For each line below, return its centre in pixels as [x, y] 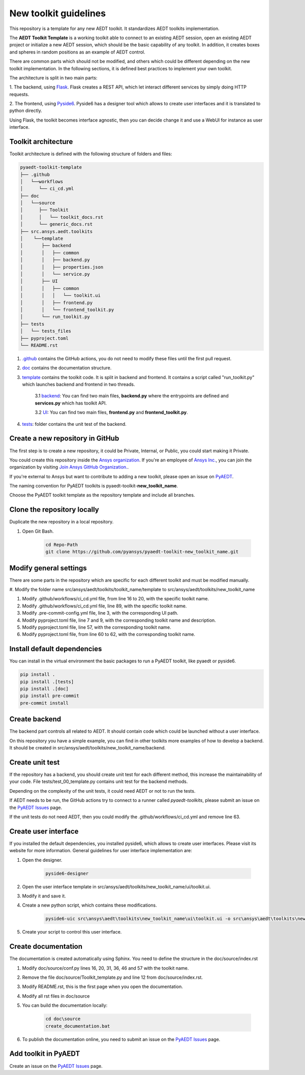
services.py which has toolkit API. [71, 403]
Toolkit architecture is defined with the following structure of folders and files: [91, 154]
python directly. [26, 111]
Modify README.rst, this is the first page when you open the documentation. [102, 986]
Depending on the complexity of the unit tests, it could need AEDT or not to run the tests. [102, 791]
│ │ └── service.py [55, 274]
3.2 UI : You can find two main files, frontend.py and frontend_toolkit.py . [111, 413]
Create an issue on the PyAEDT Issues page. [56, 1066]
